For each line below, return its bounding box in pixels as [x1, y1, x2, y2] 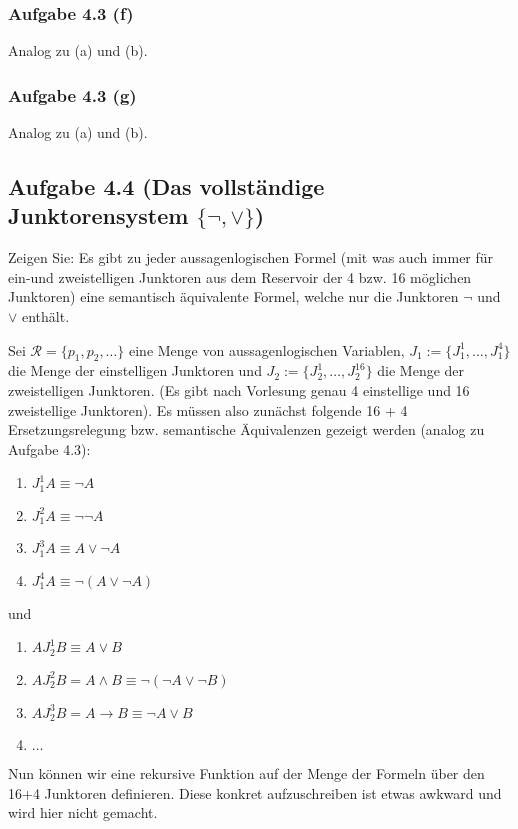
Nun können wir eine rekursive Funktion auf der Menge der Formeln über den [8, 763, 485, 784]
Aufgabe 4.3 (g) [8, 82, 137, 107]
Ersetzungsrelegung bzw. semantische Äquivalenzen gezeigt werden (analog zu [8, 419, 485, 440]
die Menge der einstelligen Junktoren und [8, 360, 262, 381]
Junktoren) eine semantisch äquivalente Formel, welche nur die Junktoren [8, 286, 459, 307]
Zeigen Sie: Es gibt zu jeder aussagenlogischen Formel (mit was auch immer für [8, 247, 494, 268]
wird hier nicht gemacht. [8, 802, 158, 823]
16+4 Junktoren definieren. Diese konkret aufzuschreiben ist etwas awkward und [8, 782, 502, 803]
